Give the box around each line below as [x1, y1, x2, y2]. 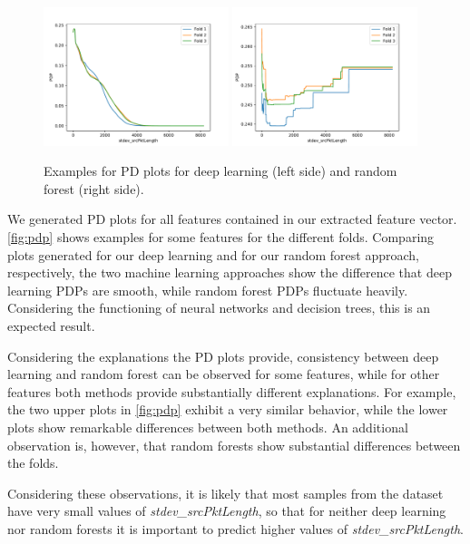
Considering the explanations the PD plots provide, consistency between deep [7, 346, 439, 365]
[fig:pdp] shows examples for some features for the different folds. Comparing [7, 228, 435, 246]
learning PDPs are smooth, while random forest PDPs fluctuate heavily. [7, 280, 408, 299]
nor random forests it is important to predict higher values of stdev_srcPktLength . [7, 519, 465, 538]
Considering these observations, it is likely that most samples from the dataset [7, 483, 444, 502]
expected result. [7, 316, 95, 335]
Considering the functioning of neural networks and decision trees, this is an [7, 298, 431, 317]
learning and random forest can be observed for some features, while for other [7, 364, 440, 384]
